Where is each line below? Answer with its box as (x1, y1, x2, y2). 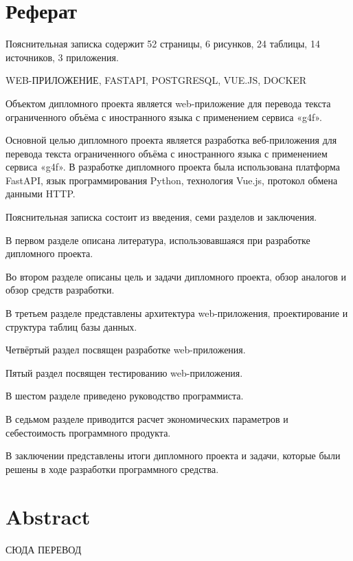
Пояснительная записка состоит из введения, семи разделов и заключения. (5, 210, 317, 224)
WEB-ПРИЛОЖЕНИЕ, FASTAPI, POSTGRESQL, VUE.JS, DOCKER (5, 73, 307, 87)
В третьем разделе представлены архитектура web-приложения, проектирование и (5, 306, 348, 320)
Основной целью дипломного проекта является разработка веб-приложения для (5, 133, 337, 147)
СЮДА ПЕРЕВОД (5, 542, 82, 556)
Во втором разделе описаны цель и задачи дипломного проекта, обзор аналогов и (5, 269, 347, 283)
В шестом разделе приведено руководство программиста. (5, 388, 244, 403)
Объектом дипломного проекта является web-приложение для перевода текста (5, 96, 331, 110)
